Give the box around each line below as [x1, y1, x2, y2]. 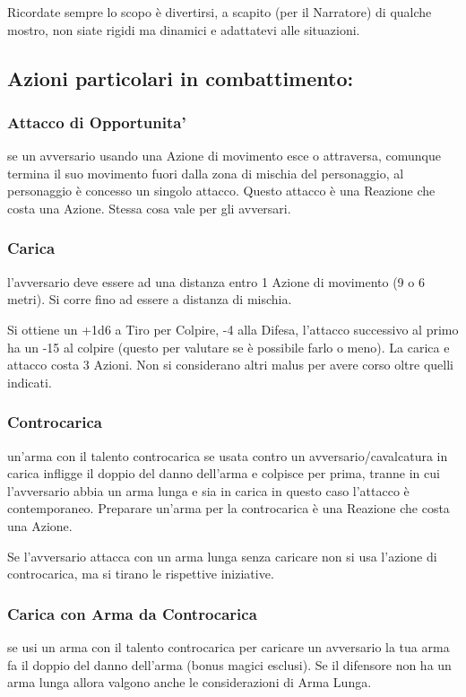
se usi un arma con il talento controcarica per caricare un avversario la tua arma [7, 637, 450, 656]
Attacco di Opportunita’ [7, 110, 186, 133]
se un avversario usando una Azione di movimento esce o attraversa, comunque [7, 146, 441, 165]
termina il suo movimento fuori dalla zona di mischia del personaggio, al [7, 163, 404, 182]
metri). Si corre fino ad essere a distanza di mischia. [7, 290, 292, 309]
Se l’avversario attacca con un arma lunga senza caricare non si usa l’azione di [7, 546, 437, 565]
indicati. [7, 372, 52, 391]
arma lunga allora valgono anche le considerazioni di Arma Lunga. [7, 673, 372, 692]
